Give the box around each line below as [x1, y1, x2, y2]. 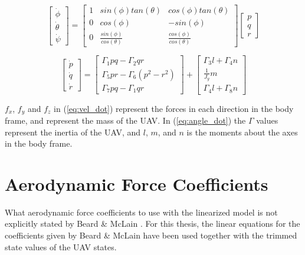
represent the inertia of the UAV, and [5, 125, 141, 138]
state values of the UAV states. [5, 240, 117, 253]
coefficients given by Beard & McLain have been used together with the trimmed [5, 229, 297, 241]
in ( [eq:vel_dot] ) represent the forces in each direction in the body [54, 102, 294, 114]
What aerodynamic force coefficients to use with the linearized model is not [5, 206, 278, 218]
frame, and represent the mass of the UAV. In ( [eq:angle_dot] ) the [5, 114, 246, 126]
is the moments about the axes [186, 125, 298, 138]
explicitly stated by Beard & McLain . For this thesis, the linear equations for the [5, 217, 300, 230]
